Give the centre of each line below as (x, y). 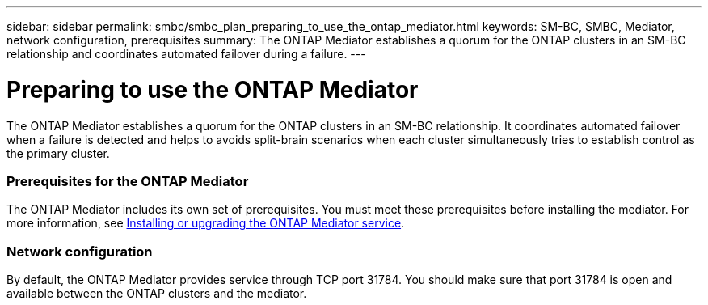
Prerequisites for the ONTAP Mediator (128, 181)
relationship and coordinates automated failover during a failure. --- (186, 54)
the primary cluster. (58, 153)
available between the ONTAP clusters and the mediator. (157, 293)
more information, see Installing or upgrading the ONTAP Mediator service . (206, 223)
